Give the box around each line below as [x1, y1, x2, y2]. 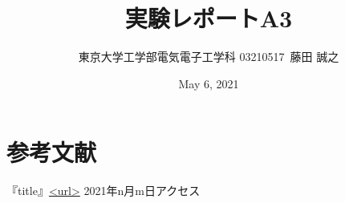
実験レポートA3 [124, 2, 293, 35]
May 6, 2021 [178, 75, 239, 91]
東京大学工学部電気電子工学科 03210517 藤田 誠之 [78, 48, 339, 65]
